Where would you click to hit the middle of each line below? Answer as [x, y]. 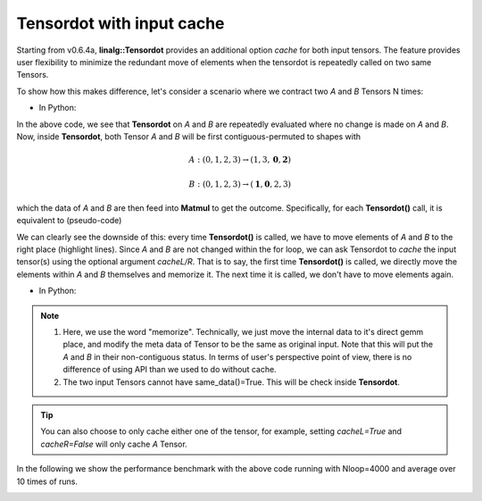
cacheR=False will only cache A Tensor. [114, 444]
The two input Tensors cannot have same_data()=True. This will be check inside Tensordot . [232, 382]
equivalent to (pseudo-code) [69, 221]
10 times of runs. [47, 481]
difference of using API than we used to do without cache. [170, 370]
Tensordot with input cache [120, 23]
